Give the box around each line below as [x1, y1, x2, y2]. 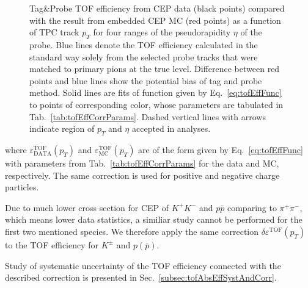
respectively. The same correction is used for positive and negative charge [5, 168, 280, 181]
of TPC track [29, 26, 79, 38]
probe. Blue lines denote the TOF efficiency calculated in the [29, 38, 258, 51]
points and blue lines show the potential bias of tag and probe [29, 74, 262, 87]
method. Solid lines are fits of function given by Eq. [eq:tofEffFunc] [29, 86, 282, 99]
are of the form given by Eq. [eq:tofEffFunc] [138, 143, 303, 156]
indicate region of [29, 122, 95, 135]
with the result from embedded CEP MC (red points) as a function [29, 13, 281, 26]
